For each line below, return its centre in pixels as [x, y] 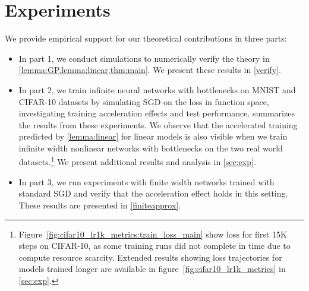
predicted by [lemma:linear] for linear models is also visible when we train [153, 136]
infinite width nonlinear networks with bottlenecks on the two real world [151, 148]
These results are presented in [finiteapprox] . [100, 205]
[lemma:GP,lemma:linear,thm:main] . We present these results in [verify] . [150, 70]
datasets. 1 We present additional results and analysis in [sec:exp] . [137, 161]
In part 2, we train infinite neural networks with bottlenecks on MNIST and [157, 89]
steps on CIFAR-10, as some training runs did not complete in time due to [154, 246]
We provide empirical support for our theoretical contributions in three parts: [146, 38]
